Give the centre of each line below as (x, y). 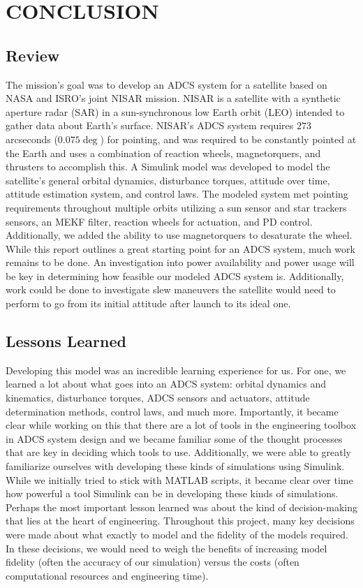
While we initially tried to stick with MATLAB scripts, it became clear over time (179, 479)
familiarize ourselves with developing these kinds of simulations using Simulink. (175, 466)
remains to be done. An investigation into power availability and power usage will (180, 262)
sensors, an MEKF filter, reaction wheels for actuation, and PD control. (159, 221)
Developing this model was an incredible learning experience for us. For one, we (176, 370)
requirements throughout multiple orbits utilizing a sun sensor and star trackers (176, 207)
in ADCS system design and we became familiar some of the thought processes (174, 438)
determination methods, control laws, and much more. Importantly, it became (172, 411)
